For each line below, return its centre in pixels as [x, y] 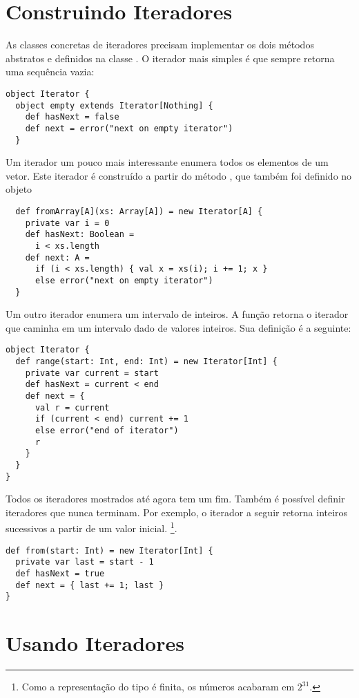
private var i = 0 [67, 223]
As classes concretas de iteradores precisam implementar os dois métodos [160, 45]
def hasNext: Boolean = [80, 235]
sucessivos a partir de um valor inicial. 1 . [91, 527]
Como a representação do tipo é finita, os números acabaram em [158, 687]
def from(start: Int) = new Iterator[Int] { [109, 550]
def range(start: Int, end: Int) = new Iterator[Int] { [146, 362]
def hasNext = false [72, 117]
